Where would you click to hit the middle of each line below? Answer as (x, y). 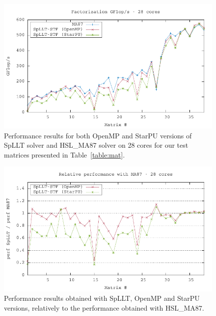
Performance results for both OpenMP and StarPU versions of (98, 135)
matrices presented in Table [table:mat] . (65, 154)
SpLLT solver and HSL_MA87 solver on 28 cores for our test (96, 145)
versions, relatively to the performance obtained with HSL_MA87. (104, 308)
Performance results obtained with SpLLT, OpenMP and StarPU (102, 298)
